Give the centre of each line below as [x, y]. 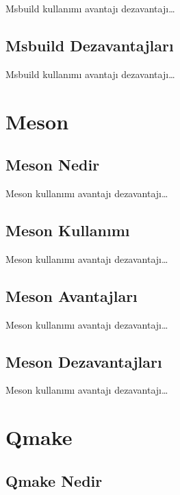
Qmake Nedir [54, 480]
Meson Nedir [53, 165]
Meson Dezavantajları [84, 361]
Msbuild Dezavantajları [90, 45]
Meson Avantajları [72, 295]
